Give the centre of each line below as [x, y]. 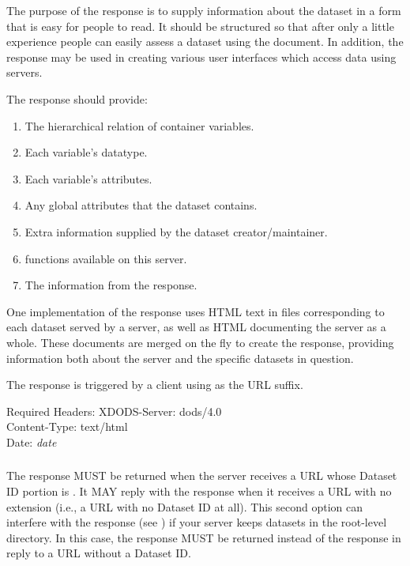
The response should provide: [77, 98]
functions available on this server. [106, 258]
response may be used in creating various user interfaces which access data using [201, 57]
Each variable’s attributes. [88, 178]
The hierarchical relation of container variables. [139, 125]
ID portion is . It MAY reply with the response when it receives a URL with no [199, 491]
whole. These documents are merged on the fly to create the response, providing [200, 342]
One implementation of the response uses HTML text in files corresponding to [196, 311]
